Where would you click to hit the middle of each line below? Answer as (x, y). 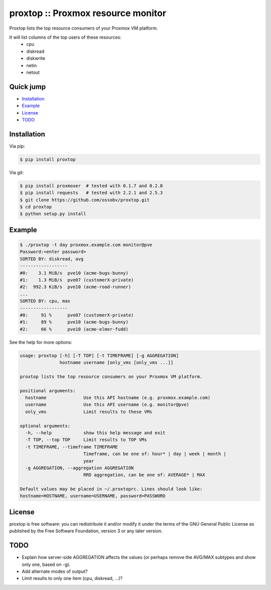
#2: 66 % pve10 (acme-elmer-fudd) (74, 329)
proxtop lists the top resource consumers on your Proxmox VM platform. (111, 376)
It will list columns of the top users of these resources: (65, 37)
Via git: (17, 172)
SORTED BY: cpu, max (45, 301)
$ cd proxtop (36, 207)
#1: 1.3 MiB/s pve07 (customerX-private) (77, 280)
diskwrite (36, 58)
